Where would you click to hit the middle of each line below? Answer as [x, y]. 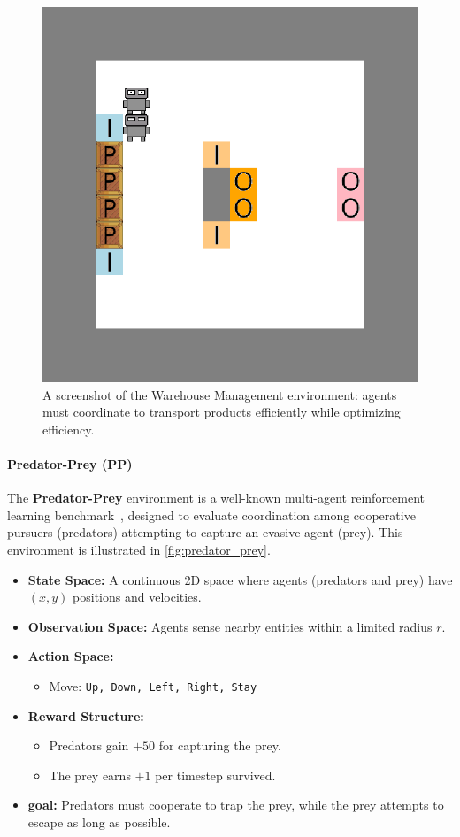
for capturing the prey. [220, 745]
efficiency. [69, 429]
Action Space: [71, 656]
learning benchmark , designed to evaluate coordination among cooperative [211, 514]
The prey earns [90, 775]
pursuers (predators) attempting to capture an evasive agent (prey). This [205, 532]
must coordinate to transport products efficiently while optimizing [222, 412]
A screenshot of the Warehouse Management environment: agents [220, 394]
